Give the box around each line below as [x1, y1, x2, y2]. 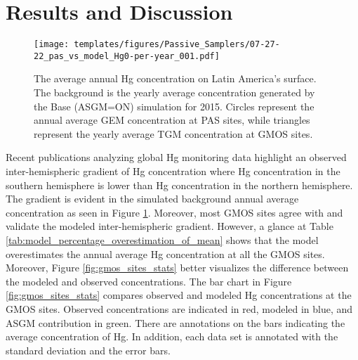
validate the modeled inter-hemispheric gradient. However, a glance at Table [6, 219, 333, 233]
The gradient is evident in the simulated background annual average [6, 191, 299, 206]
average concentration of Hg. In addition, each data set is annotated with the [6, 329, 338, 344]
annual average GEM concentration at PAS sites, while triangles [34, 112, 310, 127]
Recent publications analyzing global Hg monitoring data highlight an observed [6, 150, 347, 165]
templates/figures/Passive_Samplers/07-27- [74, 39, 280, 50]
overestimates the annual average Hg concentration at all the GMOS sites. [6, 246, 325, 261]
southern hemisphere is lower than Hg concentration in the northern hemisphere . [6, 177, 353, 192]
